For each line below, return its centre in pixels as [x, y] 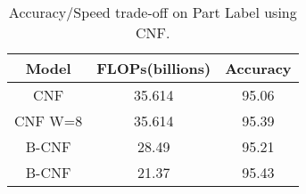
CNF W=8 [49, 121]
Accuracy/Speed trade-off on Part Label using [153, 12]
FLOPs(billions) [154, 68]
